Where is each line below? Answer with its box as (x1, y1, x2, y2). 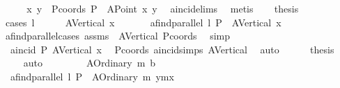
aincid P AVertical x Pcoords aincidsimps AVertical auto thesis (10, 42, 334, 56)
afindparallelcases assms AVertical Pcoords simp (5, 28, 231, 43)
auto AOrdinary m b (23, 55, 156, 70)
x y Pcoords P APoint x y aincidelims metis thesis (26, 1, 299, 15)
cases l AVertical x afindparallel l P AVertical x (5, 15, 281, 29)
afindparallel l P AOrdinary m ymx (10, 69, 174, 83)
